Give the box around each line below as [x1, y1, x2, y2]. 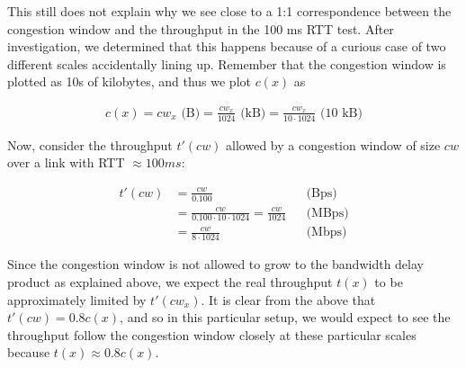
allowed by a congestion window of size [226, 135, 441, 154]
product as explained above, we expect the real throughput [7, 272, 333, 291]
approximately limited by [7, 290, 147, 309]
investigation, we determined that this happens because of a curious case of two [7, 37, 446, 56]
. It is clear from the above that [201, 290, 376, 309]
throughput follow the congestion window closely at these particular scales [7, 325, 417, 344]
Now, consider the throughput [7, 135, 173, 154]
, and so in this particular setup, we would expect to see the [120, 308, 451, 327]
